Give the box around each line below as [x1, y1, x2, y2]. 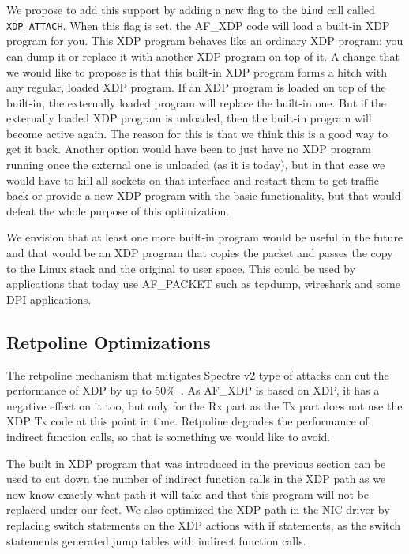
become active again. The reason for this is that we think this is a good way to [6, 125, 388, 141]
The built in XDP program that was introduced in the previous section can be [6, 455, 386, 471]
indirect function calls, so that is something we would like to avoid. [6, 428, 331, 444]
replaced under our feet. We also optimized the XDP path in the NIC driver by [6, 501, 390, 518]
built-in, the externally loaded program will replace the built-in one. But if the [6, 94, 387, 110]
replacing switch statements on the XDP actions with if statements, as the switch [6, 516, 401, 533]
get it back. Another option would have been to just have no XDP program [6, 140, 371, 157]
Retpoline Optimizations [6, 329, 211, 354]
